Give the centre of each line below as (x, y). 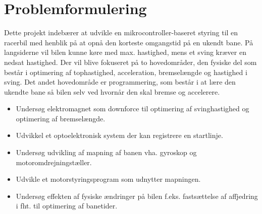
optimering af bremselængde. (61, 118)
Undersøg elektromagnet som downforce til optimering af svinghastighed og (133, 109)
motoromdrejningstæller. (54, 162)
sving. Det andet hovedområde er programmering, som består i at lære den (120, 82)
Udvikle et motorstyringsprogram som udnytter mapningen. (108, 179)
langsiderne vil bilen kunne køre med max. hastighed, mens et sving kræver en (125, 52)
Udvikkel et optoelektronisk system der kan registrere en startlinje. (119, 135)
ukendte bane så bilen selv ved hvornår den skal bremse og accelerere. (112, 91)
